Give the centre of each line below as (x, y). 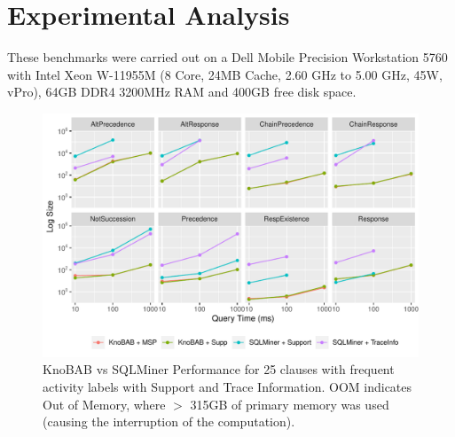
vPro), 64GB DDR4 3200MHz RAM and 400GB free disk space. (182, 92)
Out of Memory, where (104, 404)
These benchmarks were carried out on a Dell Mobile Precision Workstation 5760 (227, 57)
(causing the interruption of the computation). (169, 421)
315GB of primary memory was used (290, 404)
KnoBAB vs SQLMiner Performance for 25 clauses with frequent (219, 369)
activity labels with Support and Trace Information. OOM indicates (227, 387)
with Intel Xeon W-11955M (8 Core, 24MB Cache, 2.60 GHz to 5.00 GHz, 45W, (225, 74)
